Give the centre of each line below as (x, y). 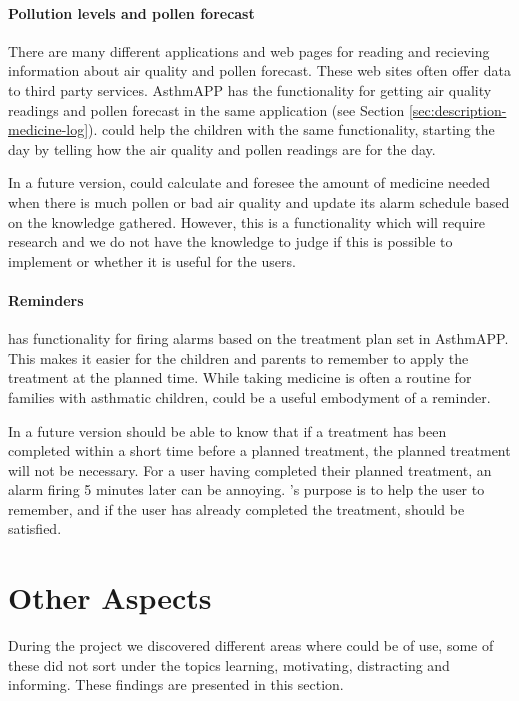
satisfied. (35, 528)
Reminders (46, 299)
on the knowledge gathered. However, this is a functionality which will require (247, 221)
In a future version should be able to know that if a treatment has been (227, 430)
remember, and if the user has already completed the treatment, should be (236, 508)
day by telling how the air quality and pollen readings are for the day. (222, 148)
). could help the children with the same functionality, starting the (291, 129)
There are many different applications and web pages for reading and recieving (249, 50)
